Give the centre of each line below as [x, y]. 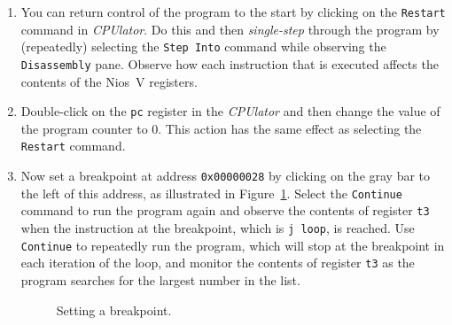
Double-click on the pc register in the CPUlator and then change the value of [230, 111]
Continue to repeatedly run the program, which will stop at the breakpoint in [233, 245]
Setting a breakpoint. [114, 310]
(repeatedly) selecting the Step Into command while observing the [203, 46]
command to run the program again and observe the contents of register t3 [225, 210]
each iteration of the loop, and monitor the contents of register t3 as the [218, 263]
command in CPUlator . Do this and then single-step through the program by [230, 29]
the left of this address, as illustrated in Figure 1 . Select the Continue [211, 193]
